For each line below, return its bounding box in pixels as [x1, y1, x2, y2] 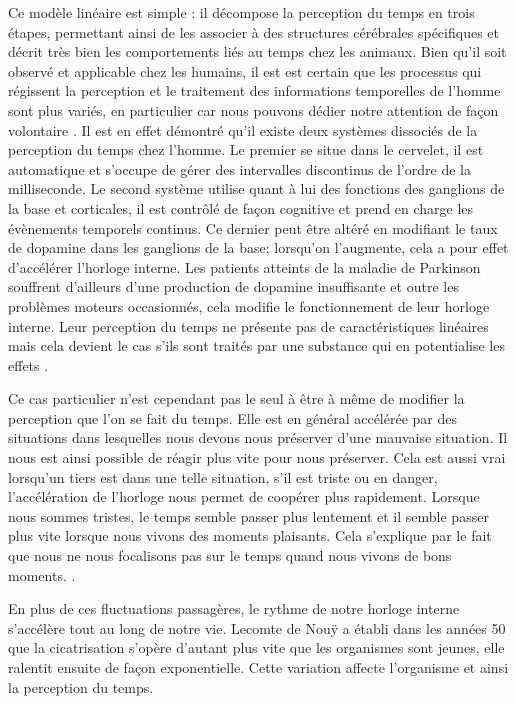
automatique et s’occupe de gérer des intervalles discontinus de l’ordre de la [8, 158, 471, 179]
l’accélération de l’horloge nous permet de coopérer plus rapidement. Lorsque [8, 486, 480, 507]
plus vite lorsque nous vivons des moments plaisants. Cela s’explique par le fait [8, 525, 492, 546]
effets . [8, 354, 49, 375]
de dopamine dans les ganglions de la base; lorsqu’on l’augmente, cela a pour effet [8, 237, 509, 258]
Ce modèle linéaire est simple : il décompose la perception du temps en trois [8, 2, 475, 22]
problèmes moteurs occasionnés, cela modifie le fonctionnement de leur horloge [8, 295, 490, 316]
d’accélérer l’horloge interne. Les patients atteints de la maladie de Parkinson [8, 256, 481, 277]
